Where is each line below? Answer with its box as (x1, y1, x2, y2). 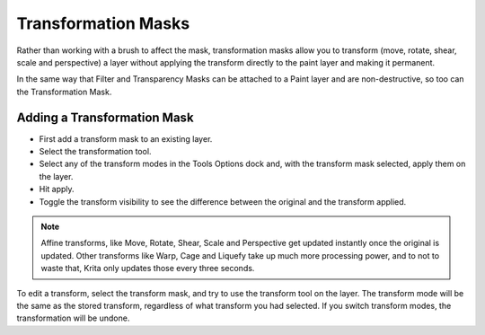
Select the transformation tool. (39, 146, 152, 157)
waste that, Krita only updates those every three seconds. (40, 263, 255, 274)
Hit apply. (39, 184, 75, 195)
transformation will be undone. (16, 313, 130, 323)
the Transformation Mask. (16, 86, 112, 97)
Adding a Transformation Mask (16, 110, 194, 125)
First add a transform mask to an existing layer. (39, 133, 213, 144)
